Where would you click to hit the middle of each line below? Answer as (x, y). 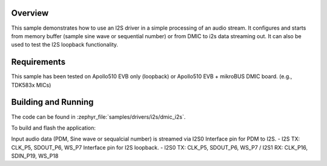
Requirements (38, 62)
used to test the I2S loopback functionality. (64, 45)
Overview (30, 13)
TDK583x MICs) (31, 85)
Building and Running (52, 102)
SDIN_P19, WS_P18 (35, 156)
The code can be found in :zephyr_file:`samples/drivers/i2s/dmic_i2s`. (98, 117)
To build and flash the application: (54, 128)
